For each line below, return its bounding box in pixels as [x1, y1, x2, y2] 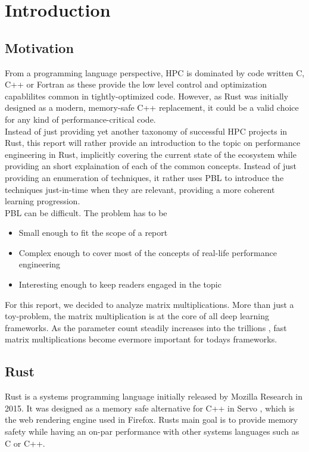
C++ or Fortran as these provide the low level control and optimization [5, 78, 267, 91]
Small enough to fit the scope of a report [18, 226, 168, 239]
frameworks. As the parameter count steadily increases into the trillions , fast [5, 321, 287, 333]
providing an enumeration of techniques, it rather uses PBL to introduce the [5, 171, 284, 183]
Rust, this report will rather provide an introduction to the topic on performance [5, 136, 301, 149]
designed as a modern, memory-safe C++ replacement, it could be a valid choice [5, 101, 299, 114]
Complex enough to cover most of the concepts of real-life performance [18, 246, 277, 258]
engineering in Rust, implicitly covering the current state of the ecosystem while [5, 148, 296, 160]
